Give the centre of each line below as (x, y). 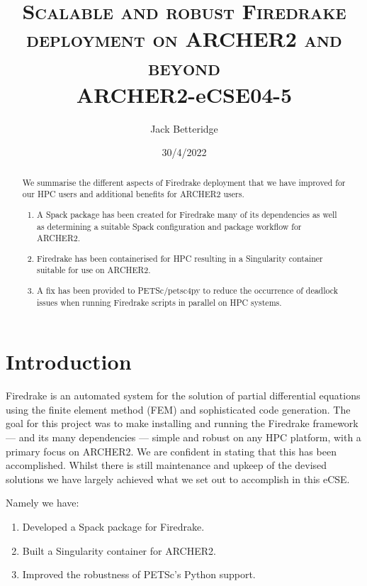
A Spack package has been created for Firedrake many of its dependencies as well (187, 214)
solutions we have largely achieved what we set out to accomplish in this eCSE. (178, 479)
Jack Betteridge (184, 128)
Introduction (69, 361)
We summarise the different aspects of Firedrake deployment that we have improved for (184, 182)
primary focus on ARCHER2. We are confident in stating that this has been (171, 451)
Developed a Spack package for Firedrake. (113, 526)
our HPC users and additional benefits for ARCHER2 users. (133, 194)
